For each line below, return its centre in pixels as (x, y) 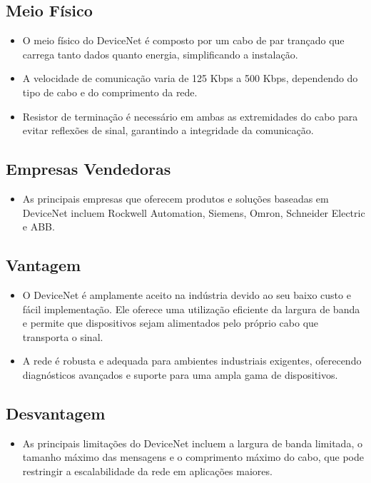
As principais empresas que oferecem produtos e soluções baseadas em (176, 198)
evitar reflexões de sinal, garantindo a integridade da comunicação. (168, 130)
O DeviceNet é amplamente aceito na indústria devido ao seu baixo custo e (187, 294)
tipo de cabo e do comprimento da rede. (110, 92)
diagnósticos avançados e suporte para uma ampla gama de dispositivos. (180, 374)
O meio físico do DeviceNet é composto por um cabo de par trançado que (183, 40)
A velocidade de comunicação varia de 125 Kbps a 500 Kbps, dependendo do (190, 78)
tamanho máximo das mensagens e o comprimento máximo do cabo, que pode (193, 457)
